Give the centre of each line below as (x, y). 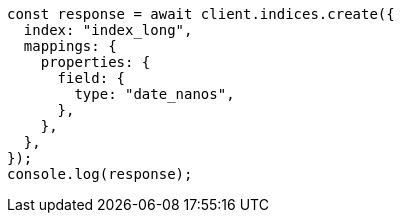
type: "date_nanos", (154, 94)
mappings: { (70, 46)
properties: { (95, 62)
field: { (91, 78)
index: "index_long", (108, 30)
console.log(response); (100, 174)
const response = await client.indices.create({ (201, 14)
